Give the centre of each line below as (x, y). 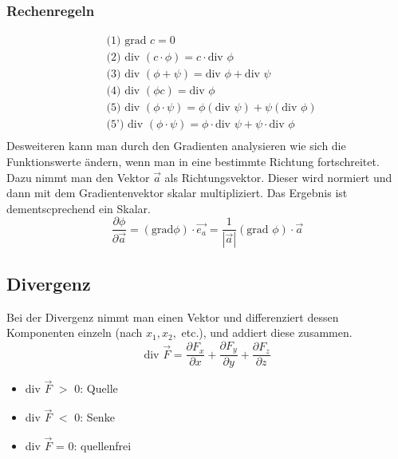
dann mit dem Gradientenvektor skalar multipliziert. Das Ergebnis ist (177, 193)
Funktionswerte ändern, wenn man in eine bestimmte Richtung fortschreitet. (193, 162)
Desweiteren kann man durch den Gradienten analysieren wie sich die (176, 146)
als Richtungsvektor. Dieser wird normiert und (278, 177)
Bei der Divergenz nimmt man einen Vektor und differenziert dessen (173, 317)
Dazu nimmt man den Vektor (78, 177)
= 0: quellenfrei (93, 446)
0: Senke (95, 417)
